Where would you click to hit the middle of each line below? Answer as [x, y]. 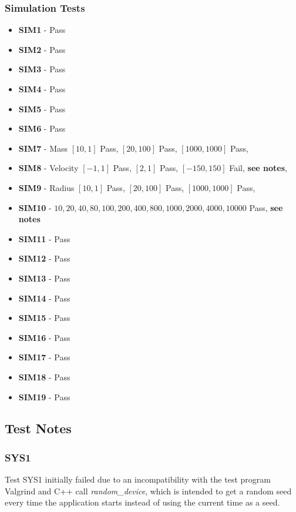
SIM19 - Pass [44, 396]
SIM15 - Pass [44, 318]
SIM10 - [35, 207]
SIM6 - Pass [42, 128]
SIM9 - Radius [46, 187]
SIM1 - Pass [42, 30]
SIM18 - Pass [44, 377]
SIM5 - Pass [42, 108]
